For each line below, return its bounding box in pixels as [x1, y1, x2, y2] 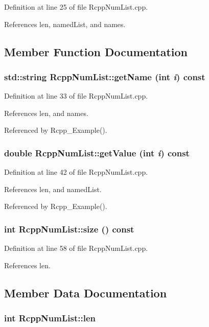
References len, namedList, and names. [4, 18, 126, 29]
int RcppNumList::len [4, 312, 96, 324]
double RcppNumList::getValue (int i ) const [4, 146, 190, 159]
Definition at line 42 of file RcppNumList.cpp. [4, 167, 148, 177]
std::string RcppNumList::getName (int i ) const [4, 70, 205, 83]
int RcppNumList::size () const [4, 222, 134, 235]
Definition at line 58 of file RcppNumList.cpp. [4, 243, 148, 253]
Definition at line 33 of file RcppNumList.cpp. [4, 90, 148, 101]
